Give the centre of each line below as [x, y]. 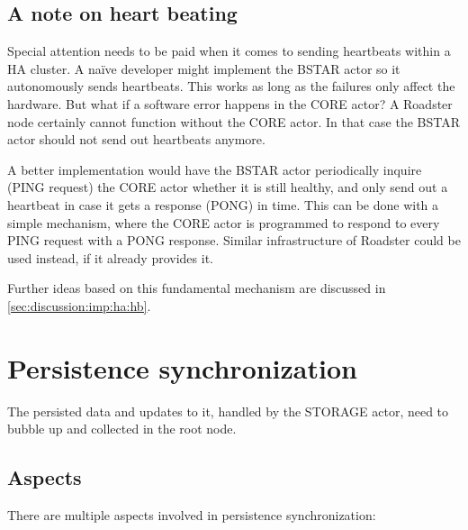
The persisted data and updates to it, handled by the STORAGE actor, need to [228, 411]
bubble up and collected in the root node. [122, 429]
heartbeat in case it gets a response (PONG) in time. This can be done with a [223, 204]
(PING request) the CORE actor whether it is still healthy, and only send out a [228, 187]
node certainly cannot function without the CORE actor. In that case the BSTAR [234, 121]
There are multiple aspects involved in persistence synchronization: [192, 515]
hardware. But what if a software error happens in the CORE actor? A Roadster [230, 103]
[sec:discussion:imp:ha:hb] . [79, 305]
